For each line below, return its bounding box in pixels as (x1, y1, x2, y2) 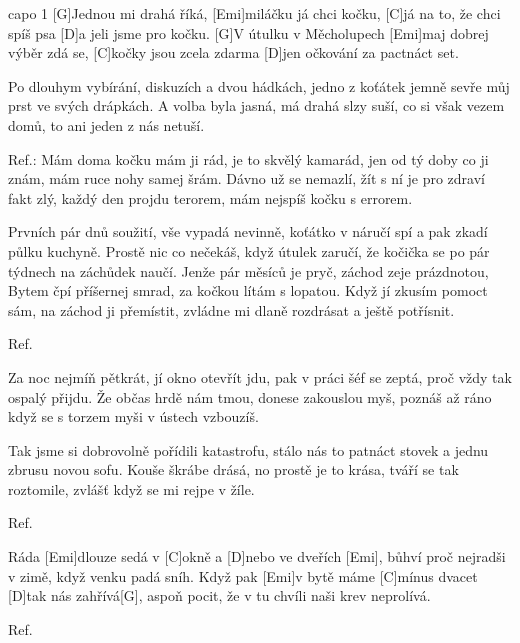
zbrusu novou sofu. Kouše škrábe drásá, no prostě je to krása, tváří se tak (8, 459, 459, 480)
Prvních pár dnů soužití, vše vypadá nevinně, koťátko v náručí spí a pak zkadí (8, 221, 488, 242)
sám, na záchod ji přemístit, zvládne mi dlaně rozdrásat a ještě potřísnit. (8, 299, 455, 320)
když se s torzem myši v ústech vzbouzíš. (8, 406, 259, 427)
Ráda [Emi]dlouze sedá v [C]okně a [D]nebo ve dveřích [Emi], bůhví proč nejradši (8, 546, 506, 567)
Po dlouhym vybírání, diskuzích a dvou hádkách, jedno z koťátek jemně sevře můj (8, 75, 510, 96)
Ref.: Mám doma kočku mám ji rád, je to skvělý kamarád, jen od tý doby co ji (8, 148, 489, 169)
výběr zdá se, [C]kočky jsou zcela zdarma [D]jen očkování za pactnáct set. (8, 42, 459, 63)
